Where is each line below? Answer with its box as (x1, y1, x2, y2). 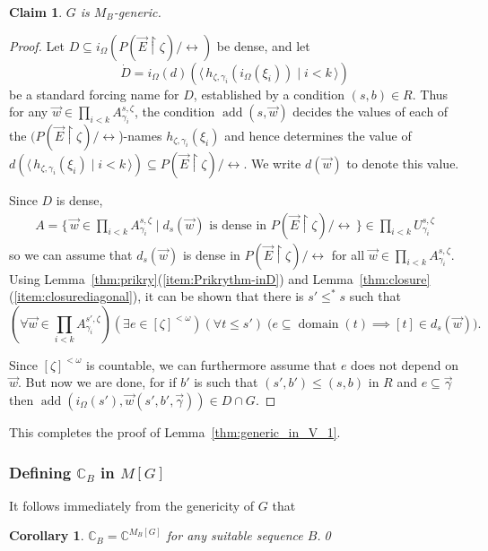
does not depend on (351, 355, 458, 374)
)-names (118, 125, 162, 144)
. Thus (412, 84, 449, 103)
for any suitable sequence (166, 526, 303, 545)
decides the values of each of (292, 102, 449, 121)
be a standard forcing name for (9, 84, 179, 103)
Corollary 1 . (9, 526, 84, 545)
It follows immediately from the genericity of (9, 495, 255, 514)
